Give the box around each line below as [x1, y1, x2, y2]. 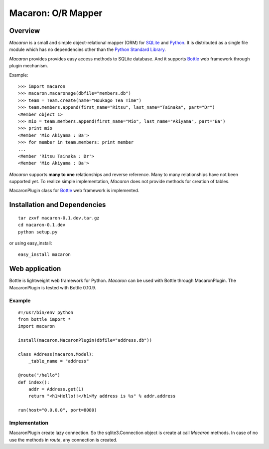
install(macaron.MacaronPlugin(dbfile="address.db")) [18, 337, 152, 343]
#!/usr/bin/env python [18, 309, 74, 315]
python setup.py [18, 229, 58, 234]
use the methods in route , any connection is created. [9, 437, 118, 443]
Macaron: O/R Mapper [9, 7, 103, 18]
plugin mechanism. [9, 63, 48, 69]
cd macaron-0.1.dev [18, 222, 66, 228]
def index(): [18, 379, 50, 385]
